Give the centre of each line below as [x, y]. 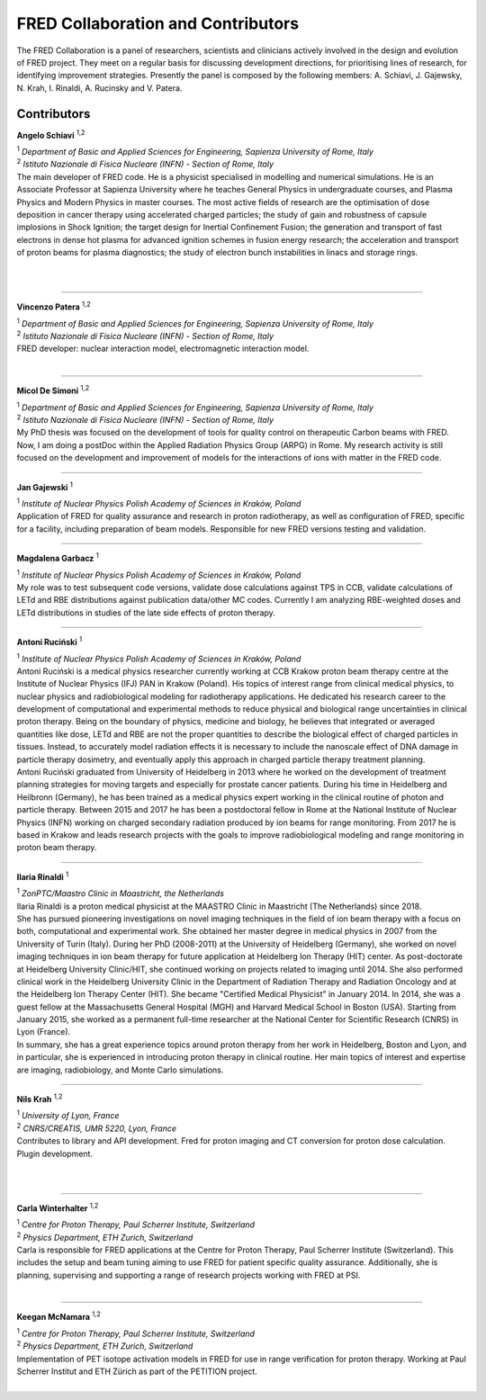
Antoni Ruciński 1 [49, 642]
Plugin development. [55, 1153]
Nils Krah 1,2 [40, 1099]
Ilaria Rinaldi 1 [43, 876]
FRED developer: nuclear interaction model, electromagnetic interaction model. [163, 349]
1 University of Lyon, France [68, 1115]
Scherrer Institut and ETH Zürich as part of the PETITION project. [137, 1371]
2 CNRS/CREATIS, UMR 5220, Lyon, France [97, 1127]
